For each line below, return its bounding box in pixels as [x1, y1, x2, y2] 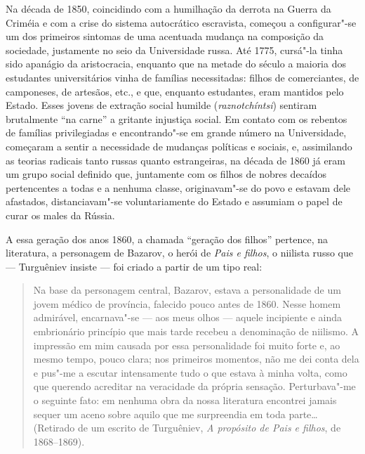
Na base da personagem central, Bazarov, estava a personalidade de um [33, 283, 341, 297]
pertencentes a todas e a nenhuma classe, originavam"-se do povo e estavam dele [6, 180, 351, 195]
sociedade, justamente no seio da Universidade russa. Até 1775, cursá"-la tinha [6, 42, 343, 57]
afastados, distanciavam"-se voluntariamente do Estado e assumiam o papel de [6, 194, 343, 209]
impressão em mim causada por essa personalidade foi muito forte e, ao [33, 337, 340, 352]
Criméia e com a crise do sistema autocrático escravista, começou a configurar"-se [6, 15, 357, 30]
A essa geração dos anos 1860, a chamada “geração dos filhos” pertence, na [6, 231, 328, 246]
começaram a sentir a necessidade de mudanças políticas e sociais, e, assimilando [6, 138, 352, 153]
